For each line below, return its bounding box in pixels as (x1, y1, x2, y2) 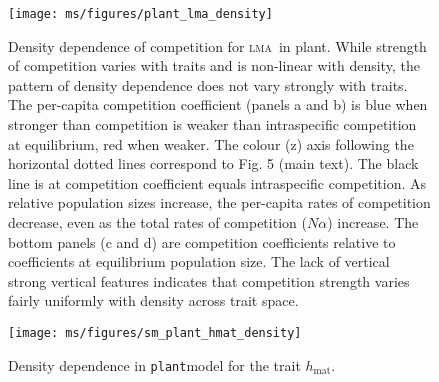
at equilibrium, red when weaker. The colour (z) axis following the (8, 133, 414, 154)
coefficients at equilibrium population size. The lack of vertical (8, 251, 390, 272)
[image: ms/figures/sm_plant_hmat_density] (8, 325, 302, 340)
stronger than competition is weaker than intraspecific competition (8, 114, 417, 135)
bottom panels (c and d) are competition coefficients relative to (8, 231, 396, 252)
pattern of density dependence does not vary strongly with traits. (8, 74, 408, 95)
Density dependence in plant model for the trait (8, 354, 301, 375)
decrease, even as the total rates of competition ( (8, 212, 307, 232)
